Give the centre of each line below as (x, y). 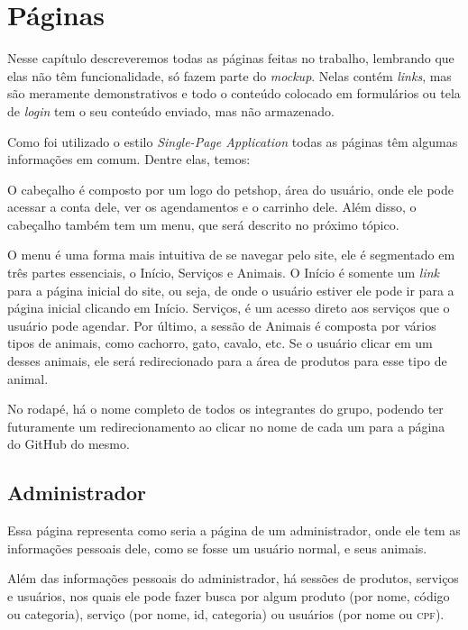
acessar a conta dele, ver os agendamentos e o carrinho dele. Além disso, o (212, 207)
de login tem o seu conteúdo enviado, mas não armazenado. (171, 110)
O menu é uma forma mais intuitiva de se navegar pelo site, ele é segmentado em (231, 255)
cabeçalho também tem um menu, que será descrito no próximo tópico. (203, 224)
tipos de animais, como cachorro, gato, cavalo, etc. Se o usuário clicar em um (220, 343)
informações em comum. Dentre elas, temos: (129, 159)
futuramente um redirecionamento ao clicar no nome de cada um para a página (226, 426)
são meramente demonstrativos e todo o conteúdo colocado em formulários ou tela (234, 93)
